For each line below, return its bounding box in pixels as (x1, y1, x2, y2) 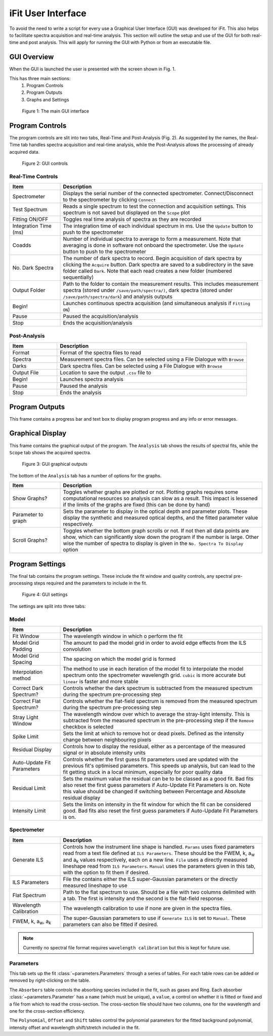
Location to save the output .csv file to (60, 369, 152, 376)
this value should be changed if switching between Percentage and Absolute (63, 788, 246, 795)
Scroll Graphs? (12, 537, 48, 544)
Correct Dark (12, 684, 43, 691)
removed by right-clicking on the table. (9, 977, 90, 983)
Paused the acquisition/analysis (63, 313, 139, 320)
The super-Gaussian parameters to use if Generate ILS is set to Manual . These (63, 915, 246, 922)
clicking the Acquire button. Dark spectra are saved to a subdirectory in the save (63, 261, 254, 268)
